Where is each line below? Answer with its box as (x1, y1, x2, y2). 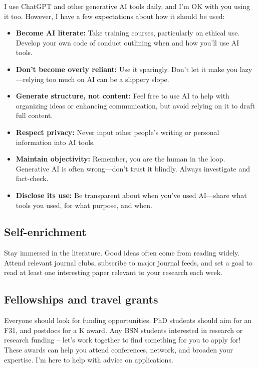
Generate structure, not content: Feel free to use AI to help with (16, 90, 229, 101)
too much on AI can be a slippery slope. (46, 73, 169, 84)
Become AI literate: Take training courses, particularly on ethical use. (16, 27, 240, 38)
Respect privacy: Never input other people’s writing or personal (16, 126, 219, 137)
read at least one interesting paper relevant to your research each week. (4, 267, 223, 277)
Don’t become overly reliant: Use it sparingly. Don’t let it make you (16, 63, 238, 74)
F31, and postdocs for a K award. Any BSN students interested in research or (4, 324, 243, 335)
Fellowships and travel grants (4, 291, 158, 307)
